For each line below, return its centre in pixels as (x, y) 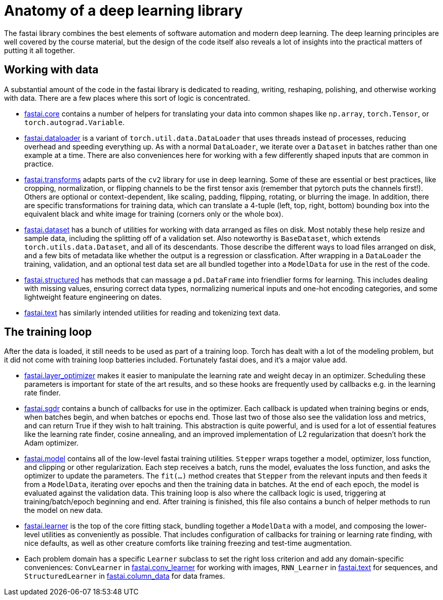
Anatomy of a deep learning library (124, 11)
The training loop (48, 332)
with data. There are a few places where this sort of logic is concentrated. (127, 98)
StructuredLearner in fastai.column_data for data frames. (125, 576)
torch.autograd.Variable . (74, 122)
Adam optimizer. (52, 443)
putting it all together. (39, 50)
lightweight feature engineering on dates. (93, 297)
